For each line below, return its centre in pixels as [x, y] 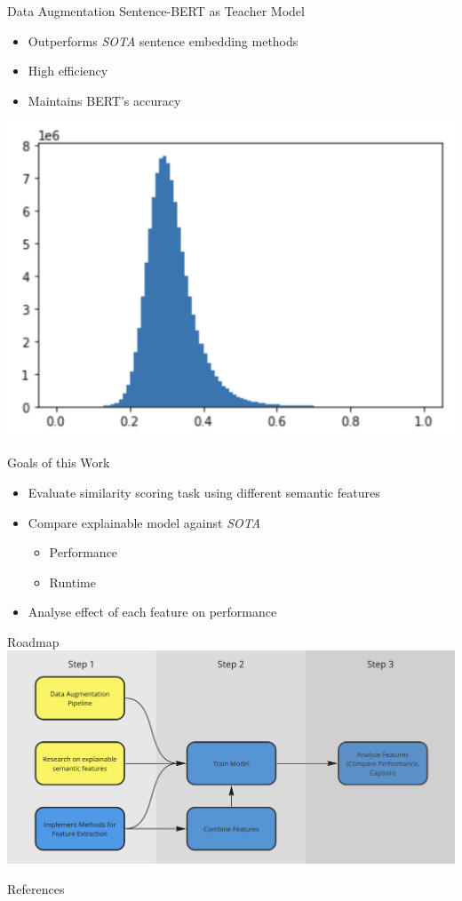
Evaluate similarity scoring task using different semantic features [204, 492]
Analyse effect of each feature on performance [152, 612]
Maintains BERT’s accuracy [104, 100]
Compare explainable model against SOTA [144, 522]
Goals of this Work [59, 462]
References [36, 888]
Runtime [72, 582]
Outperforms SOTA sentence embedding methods [163, 40]
